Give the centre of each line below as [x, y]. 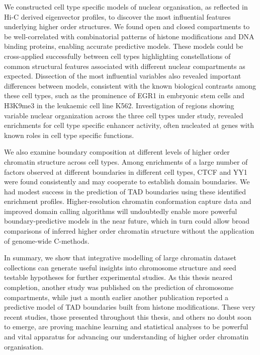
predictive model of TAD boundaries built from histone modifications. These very [130, 307]
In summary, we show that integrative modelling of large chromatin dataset [120, 258]
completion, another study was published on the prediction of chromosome [119, 287]
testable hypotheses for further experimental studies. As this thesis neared [118, 277]
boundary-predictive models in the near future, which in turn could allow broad [127, 221]
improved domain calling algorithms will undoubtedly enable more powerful [121, 211]
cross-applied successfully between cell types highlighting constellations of [117, 56]
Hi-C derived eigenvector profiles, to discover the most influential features [117, 16]
